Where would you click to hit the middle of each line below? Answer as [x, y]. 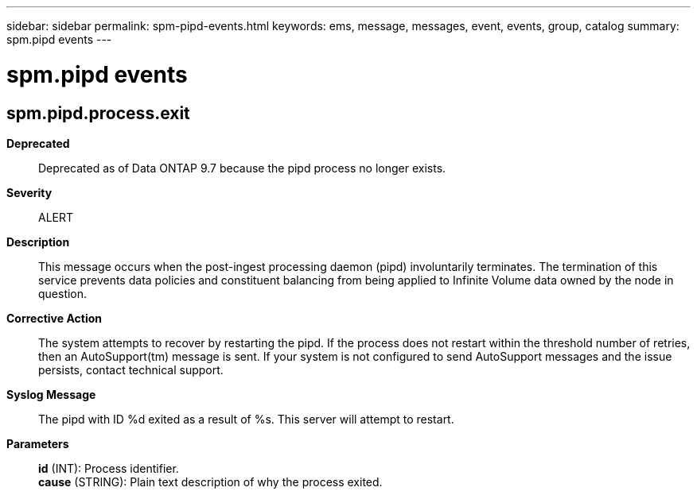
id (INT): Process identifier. [109, 468]
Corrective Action [54, 318]
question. [63, 293]
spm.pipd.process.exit [98, 113]
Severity [29, 192]
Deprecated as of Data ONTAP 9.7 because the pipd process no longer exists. [242, 168]
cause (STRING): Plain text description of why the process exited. [210, 481]
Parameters [38, 443]
